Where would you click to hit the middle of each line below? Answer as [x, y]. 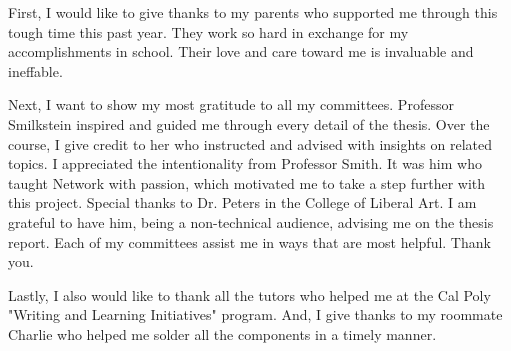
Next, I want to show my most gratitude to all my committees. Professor [231, 104]
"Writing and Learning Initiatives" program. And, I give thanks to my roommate [255, 314]
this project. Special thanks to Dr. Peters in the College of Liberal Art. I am [242, 202]
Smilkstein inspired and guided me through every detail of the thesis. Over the [249, 123]
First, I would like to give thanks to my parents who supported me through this [253, 12]
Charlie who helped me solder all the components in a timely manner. [222, 333]
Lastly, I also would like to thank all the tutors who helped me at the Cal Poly [249, 294]
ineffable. [35, 70]
